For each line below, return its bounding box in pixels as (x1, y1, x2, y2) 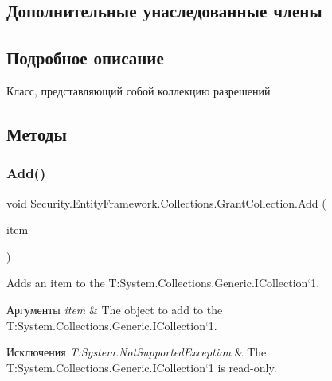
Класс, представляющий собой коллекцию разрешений (6, 82, 271, 99)
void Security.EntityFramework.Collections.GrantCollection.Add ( (6, 194, 326, 211)
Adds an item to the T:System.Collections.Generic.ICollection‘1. (6, 274, 320, 291)
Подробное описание (6, 45, 164, 70)
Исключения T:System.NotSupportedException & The (6, 344, 267, 360)
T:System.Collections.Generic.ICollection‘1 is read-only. (6, 359, 277, 375)
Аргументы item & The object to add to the (6, 301, 223, 317)
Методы (6, 121, 67, 146)
